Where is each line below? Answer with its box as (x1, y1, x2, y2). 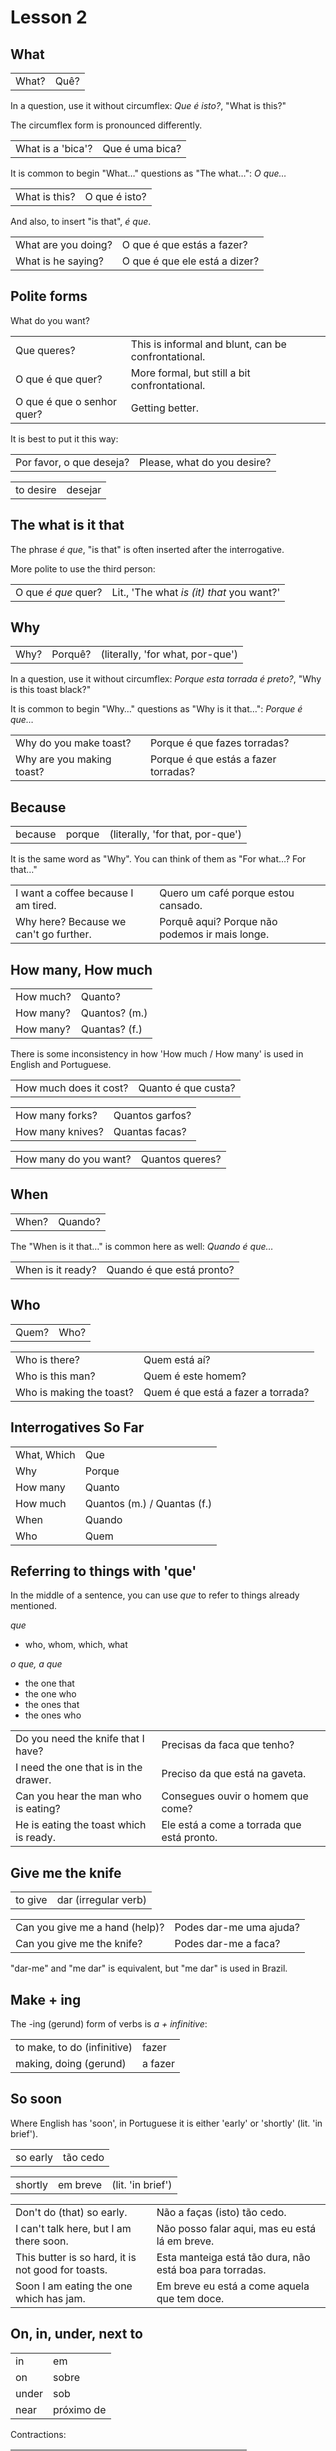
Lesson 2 (10, 6, 88, 29)
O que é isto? (84, 190, 147, 203)
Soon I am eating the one (15, 2279, 133, 2293)
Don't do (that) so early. (15, 2205, 128, 2219)
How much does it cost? (15, 1081, 129, 1095)
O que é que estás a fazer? (121, 238, 248, 251)
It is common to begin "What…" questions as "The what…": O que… (10, 167, 287, 179)
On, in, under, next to (10, 2326, 143, 2343)
